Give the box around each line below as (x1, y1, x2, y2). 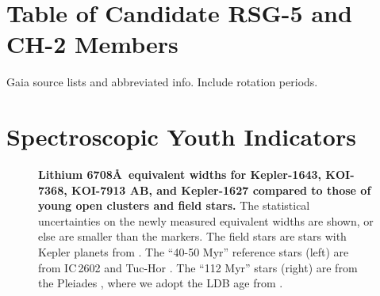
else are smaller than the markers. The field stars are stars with (38, 228, 347, 245)
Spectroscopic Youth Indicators (6, 120, 356, 153)
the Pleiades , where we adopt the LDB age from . (38, 275, 283, 291)
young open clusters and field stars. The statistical (38, 197, 310, 214)
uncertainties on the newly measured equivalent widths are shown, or (38, 212, 374, 229)
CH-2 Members (6, 28, 178, 60)
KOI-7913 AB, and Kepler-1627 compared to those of (71, 181, 371, 198)
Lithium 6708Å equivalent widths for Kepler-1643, (38, 166, 322, 183)
